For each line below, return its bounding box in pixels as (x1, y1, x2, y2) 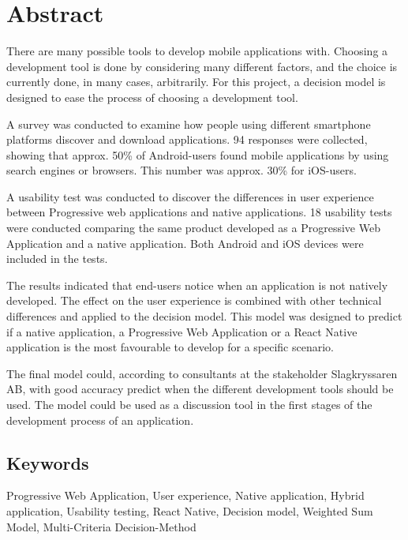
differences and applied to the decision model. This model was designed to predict (6, 308, 402, 324)
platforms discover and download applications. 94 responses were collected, (6, 131, 368, 148)
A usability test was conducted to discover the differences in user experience (6, 188, 374, 204)
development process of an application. (6, 411, 194, 428)
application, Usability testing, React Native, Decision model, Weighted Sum (6, 502, 373, 519)
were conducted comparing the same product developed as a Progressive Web (6, 219, 380, 236)
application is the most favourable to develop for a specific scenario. (6, 339, 334, 355)
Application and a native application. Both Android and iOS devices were (6, 234, 364, 251)
